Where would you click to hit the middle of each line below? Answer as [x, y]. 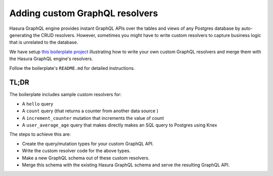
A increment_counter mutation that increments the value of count [93, 118]
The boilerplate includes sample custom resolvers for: [65, 95]
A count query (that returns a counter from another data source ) [90, 111]
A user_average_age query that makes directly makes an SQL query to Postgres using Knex [120, 125]
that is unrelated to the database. [44, 42]
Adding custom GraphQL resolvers [84, 13]
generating [21, 35]
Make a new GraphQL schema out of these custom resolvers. [86, 158]
